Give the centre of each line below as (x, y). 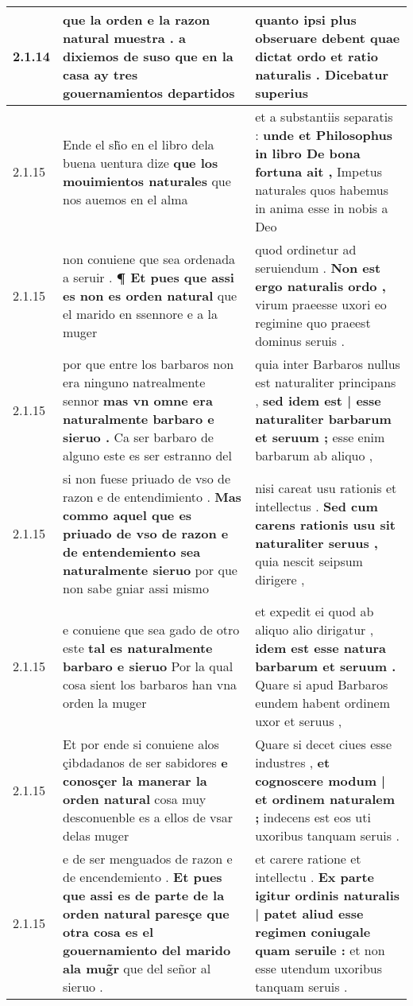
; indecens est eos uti (313, 817)
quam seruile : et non (320, 950)
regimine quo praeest (313, 322)
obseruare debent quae (328, 38)
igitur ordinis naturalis (327, 895)
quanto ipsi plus (306, 19)
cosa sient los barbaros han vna (150, 684)
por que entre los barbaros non (149, 364)
